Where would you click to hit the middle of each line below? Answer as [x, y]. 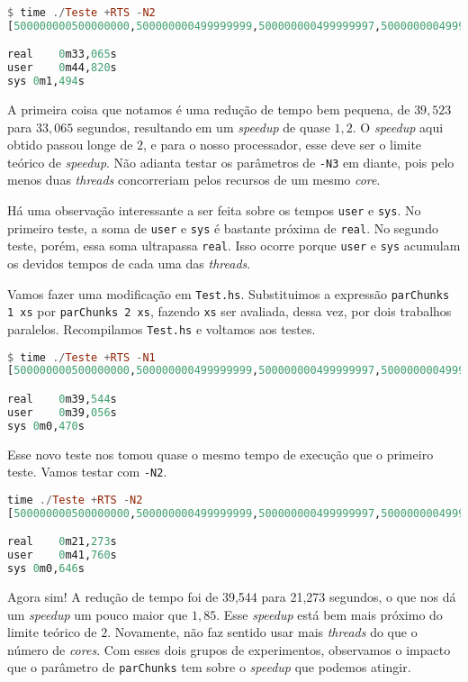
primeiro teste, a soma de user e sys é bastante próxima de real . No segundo [223, 227]
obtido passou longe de [70, 145]
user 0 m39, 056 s [62, 412]
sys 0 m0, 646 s [46, 569]
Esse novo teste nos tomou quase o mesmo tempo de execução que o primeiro [220, 454]
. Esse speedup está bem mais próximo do [329, 614]
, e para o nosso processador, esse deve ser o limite [283, 145]
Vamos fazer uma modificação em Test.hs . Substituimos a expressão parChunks [229, 293]
